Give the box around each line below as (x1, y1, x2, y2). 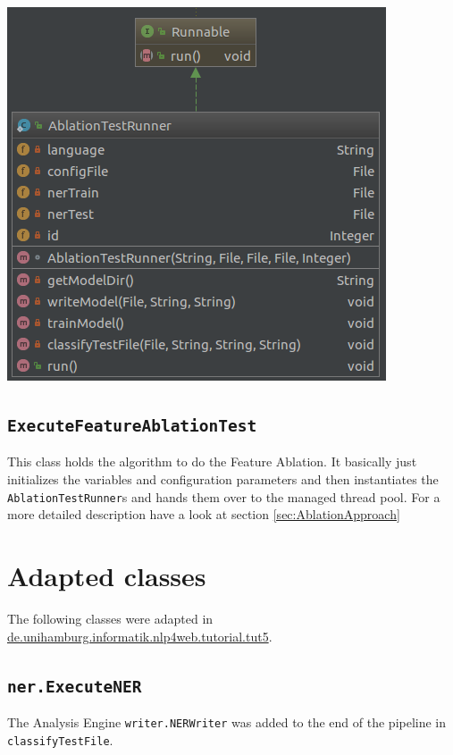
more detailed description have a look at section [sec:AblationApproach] (7, 505, 400, 524)
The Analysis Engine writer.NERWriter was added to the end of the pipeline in (7, 712, 447, 731)
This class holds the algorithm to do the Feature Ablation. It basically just (7, 452, 417, 471)
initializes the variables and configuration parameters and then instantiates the (7, 469, 439, 488)
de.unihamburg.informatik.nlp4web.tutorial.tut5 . (7, 626, 273, 645)
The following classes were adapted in (7, 608, 214, 627)
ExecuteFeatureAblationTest (7, 415, 257, 435)
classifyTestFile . (7, 730, 113, 749)
